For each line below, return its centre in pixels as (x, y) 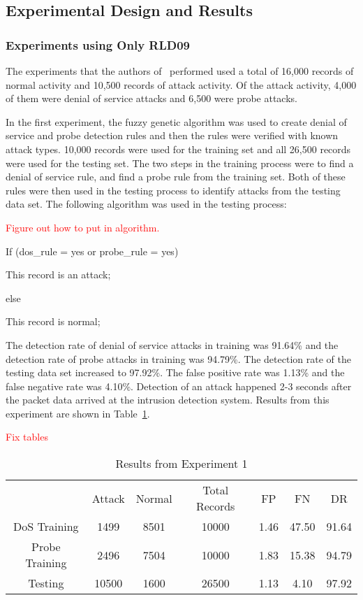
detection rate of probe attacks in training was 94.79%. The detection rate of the (178, 358)
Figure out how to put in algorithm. (83, 227)
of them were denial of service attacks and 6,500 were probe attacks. (151, 98)
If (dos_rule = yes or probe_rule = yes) (92, 251)
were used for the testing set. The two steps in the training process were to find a (180, 163)
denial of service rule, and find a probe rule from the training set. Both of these (176, 177)
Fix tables (27, 437)
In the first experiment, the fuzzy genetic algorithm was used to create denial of (176, 121)
